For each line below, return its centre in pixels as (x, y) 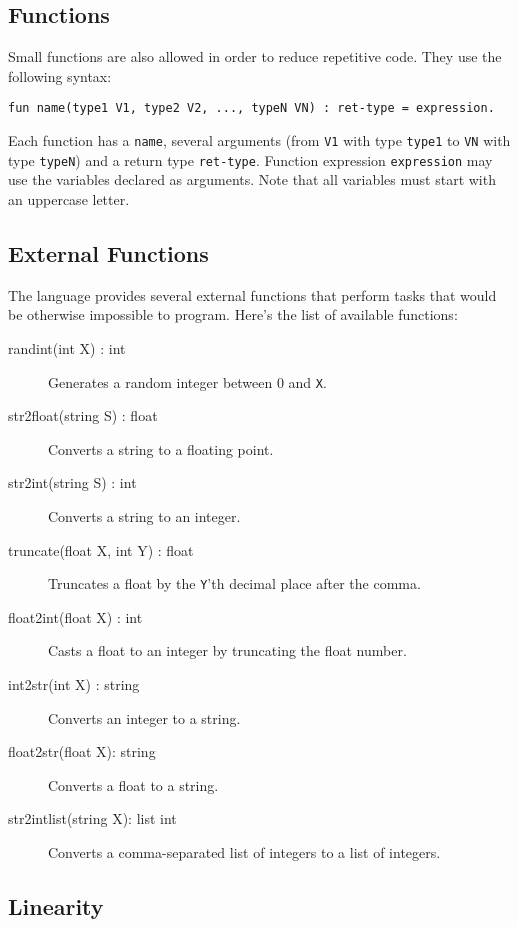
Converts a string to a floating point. (161, 448)
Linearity (56, 905)
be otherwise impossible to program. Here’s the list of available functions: (233, 314)
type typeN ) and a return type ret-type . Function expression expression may (250, 159)
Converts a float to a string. (133, 784)
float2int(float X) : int (75, 616)
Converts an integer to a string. (144, 717)
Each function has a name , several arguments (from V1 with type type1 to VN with (259, 140)
